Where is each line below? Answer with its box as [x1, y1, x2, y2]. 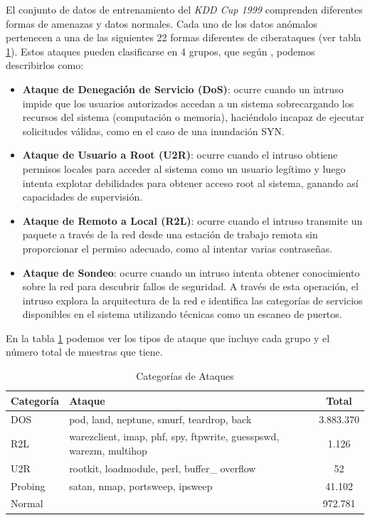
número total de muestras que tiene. [6, 344, 163, 359]
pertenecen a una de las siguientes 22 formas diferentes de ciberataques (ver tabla [6, 30, 361, 45]
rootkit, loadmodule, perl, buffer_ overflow [69, 460, 256, 475]
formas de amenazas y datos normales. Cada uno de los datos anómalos [6, 16, 317, 31]
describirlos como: [6, 58, 84, 73]
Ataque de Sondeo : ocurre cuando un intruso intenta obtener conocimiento [22, 265, 360, 280]
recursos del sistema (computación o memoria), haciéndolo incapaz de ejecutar [22, 110, 364, 124]
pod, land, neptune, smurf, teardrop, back [69, 411, 252, 426]
